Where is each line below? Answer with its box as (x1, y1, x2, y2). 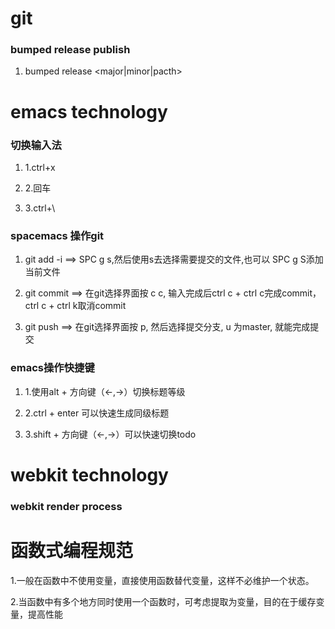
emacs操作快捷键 (10, 361, 95, 375)
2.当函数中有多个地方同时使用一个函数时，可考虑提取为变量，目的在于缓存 (10, 595, 317, 607)
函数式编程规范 (10, 539, 134, 562)
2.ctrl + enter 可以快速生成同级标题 (24, 407, 170, 419)
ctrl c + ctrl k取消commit (24, 300, 127, 312)
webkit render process (10, 499, 123, 513)
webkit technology (10, 463, 169, 486)
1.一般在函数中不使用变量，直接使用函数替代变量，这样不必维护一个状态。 (10, 574, 315, 586)
